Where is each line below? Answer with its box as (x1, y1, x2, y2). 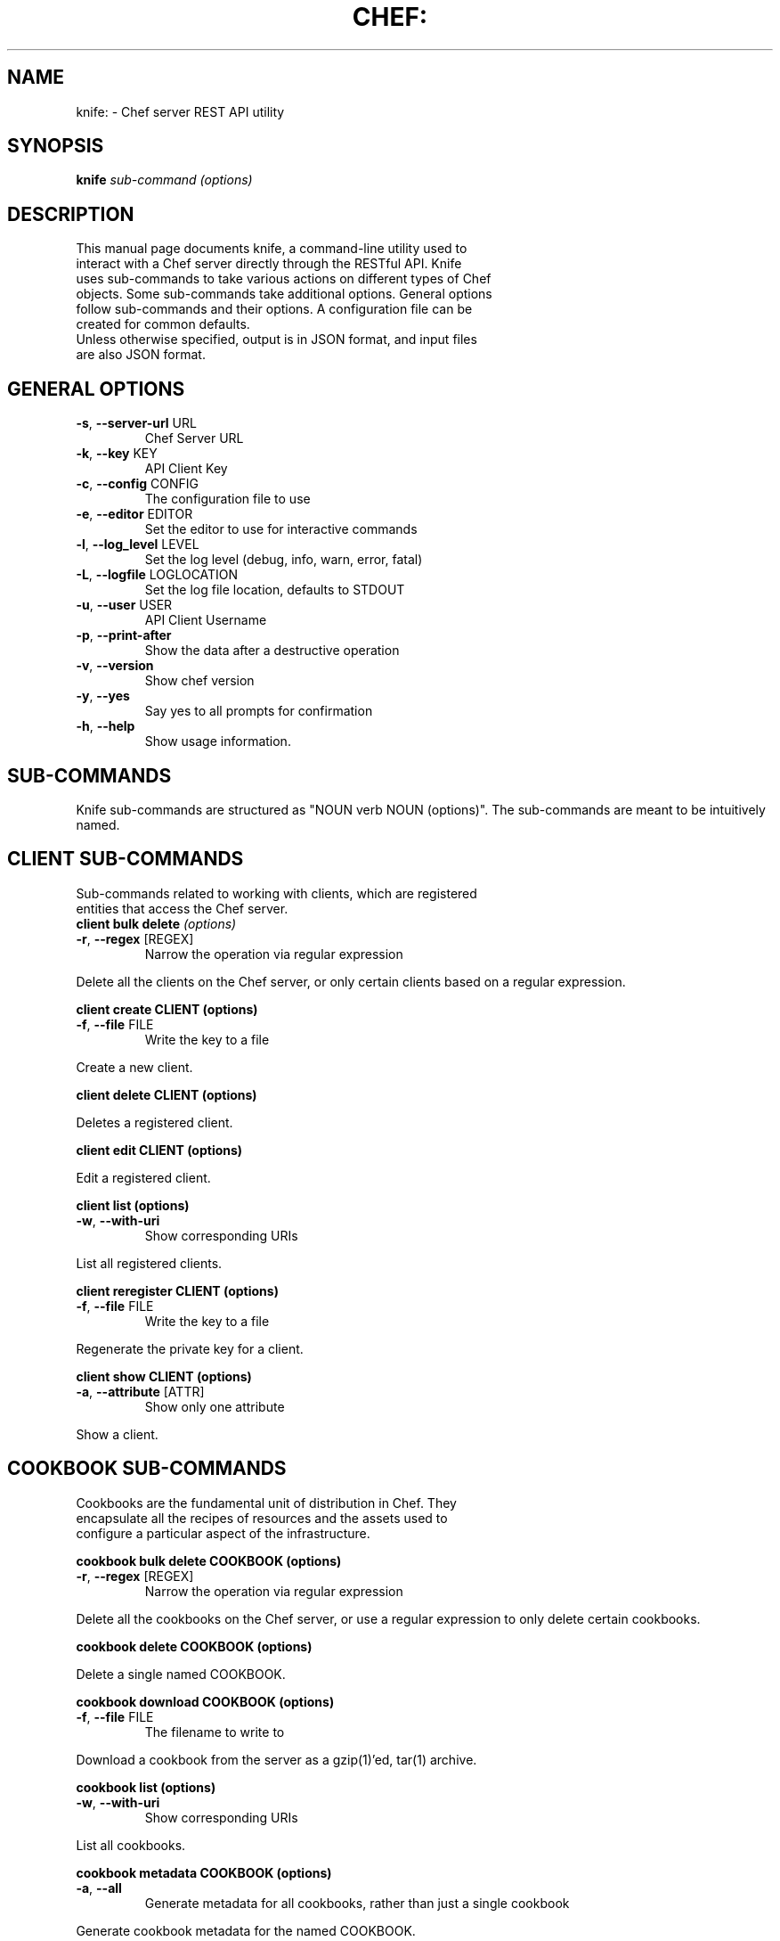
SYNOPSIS (7, 135, 104, 158)
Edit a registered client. (76, 1169, 211, 1185)
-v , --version (76, 658, 154, 674)
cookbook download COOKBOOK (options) (76, 1693, 335, 1709)
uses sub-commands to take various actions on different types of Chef (76, 271, 492, 287)
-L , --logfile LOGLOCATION (76, 567, 239, 583)
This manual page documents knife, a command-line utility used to (76, 241, 467, 257)
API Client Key (144, 461, 228, 477)
